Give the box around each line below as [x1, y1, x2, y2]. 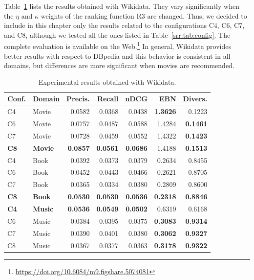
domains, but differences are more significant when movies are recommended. [4, 60, 234, 70]
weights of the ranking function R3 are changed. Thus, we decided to [41, 10, 247, 21]
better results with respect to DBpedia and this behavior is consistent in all [4, 50, 231, 61]
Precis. [66, 93, 90, 104]
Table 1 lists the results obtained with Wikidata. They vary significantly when [4, 1, 239, 11]
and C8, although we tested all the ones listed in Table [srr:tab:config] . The [4, 29, 231, 40]
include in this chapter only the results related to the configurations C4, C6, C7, [4, 20, 245, 30]
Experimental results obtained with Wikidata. [38, 76, 176, 87]
